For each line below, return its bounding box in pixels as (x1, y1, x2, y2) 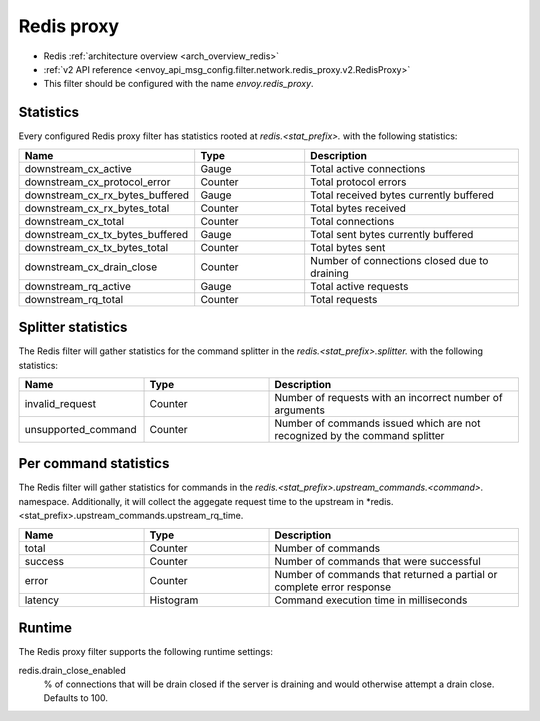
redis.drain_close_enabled (18, 664, 127, 676)
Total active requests (310, 279, 409, 293)
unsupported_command (24, 422, 137, 436)
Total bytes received (310, 201, 407, 215)
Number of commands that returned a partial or (274, 567, 498, 581)
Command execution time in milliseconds (274, 593, 468, 607)
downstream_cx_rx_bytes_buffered (24, 188, 190, 202)
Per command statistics (18, 455, 170, 472)
